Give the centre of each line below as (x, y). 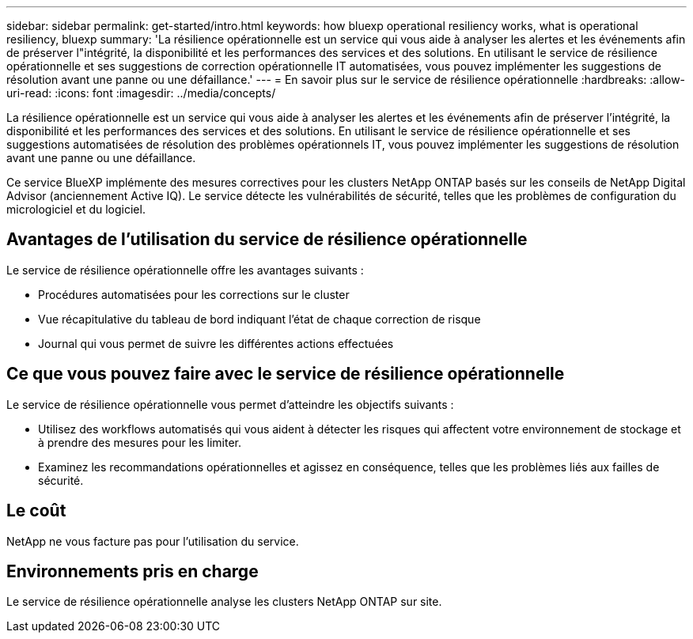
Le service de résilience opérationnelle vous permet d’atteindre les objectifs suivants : (230, 404)
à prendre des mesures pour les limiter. (140, 442)
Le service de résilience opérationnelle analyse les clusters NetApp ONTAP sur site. (224, 602)
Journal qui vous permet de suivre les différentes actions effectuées (216, 343)
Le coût (36, 511)
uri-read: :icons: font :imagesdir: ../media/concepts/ (141, 93)
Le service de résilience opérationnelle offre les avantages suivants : (185, 270)
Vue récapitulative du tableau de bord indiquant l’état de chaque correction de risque (259, 319)
